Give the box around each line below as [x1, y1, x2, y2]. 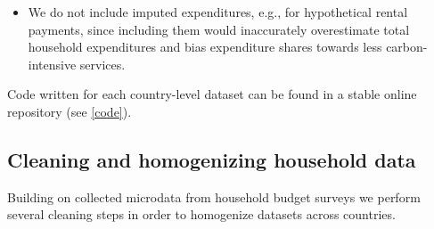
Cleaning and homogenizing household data [7, 145, 416, 173]
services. [79, 54, 126, 73]
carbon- [386, 37, 428, 56]
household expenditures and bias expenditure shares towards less [28, 37, 382, 56]
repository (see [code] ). [7, 102, 132, 120]
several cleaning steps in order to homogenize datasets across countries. [7, 205, 396, 224]
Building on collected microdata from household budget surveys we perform [7, 187, 421, 206]
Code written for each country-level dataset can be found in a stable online [7, 85, 417, 103]
